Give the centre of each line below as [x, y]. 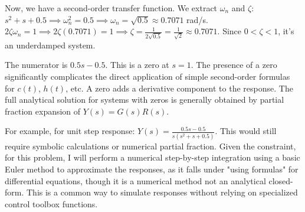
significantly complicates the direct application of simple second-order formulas [147, 76]
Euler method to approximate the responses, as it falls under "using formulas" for [152, 169]
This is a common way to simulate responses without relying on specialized [162, 192]
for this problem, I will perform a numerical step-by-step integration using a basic [152, 157]
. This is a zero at [137, 65]
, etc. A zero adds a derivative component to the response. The [179, 88]
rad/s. [197, 19]
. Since [229, 31]
